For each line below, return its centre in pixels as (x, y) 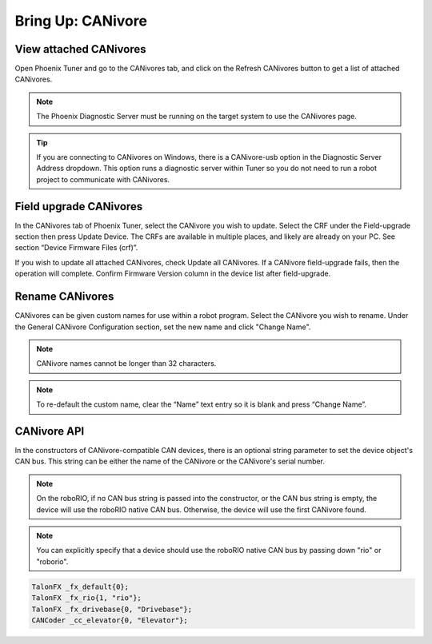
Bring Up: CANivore (81, 21)
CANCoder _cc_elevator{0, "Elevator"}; (110, 620)
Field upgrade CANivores (79, 207)
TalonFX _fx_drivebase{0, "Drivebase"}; (112, 609)
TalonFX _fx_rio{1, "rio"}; (86, 598)
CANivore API (50, 431)
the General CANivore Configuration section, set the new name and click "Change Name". (163, 327)
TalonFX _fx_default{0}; (80, 586)
